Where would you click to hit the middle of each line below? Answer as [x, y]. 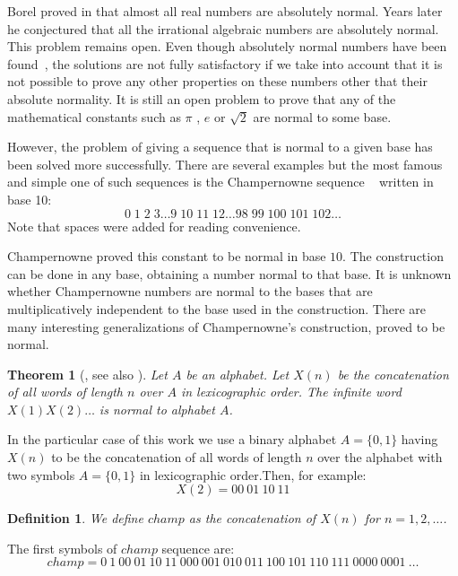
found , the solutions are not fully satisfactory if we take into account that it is [225, 63]
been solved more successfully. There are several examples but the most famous [225, 164]
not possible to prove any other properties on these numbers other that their [217, 81]
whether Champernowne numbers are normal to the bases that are [190, 291]
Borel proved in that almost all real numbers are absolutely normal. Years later [225, 11]
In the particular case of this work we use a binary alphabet [172, 439]
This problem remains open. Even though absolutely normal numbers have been [227, 46]
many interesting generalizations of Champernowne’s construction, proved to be [226, 326]
